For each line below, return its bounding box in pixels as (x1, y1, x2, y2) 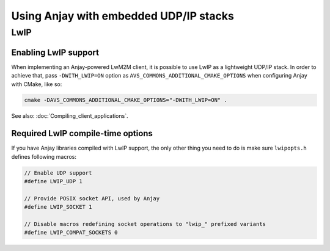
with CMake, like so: (11, 80, 62, 88)
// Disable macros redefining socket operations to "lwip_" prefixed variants (24, 220, 266, 228)
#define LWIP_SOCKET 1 (24, 203, 92, 211)
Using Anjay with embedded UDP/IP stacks (11, 9, 235, 23)
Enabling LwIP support (11, 47, 100, 57)
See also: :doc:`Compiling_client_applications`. (11, 112, 128, 120)
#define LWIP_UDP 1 (24, 178, 82, 185)
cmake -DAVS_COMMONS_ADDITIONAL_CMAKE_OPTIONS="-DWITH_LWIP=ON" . (24, 96, 227, 104)
